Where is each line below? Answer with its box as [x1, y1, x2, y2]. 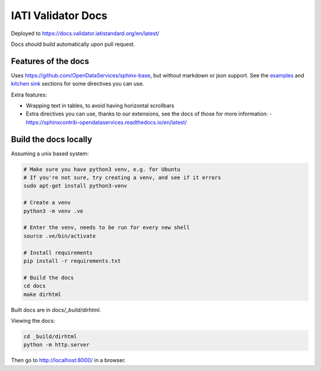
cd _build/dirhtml [23, 333, 77, 339]
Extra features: [11, 91, 48, 98]
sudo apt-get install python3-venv [23, 182, 127, 189]
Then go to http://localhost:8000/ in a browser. [11, 357, 126, 364]
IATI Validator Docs [11, 9, 108, 22]
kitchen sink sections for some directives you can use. [11, 80, 144, 88]
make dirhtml [23, 291, 62, 298]
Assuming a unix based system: [11, 149, 89, 157]
